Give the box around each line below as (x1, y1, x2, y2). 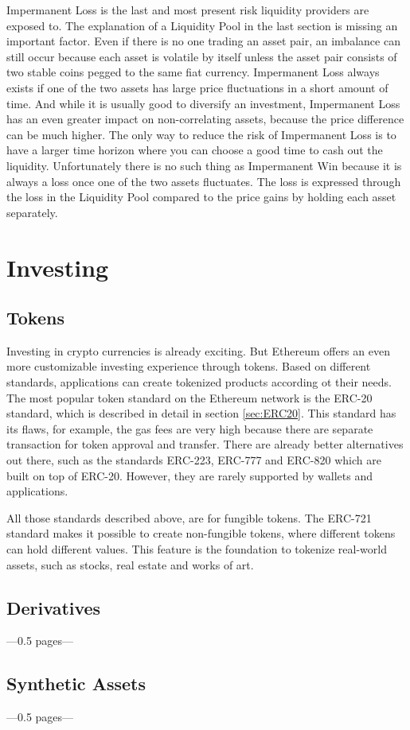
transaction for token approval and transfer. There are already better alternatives (6, 436, 404, 452)
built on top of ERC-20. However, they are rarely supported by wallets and (6, 467, 373, 483)
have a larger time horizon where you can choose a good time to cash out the (6, 142, 383, 158)
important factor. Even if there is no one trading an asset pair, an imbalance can (6, 33, 400, 49)
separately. (6, 204, 58, 220)
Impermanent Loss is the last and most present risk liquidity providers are (6, 2, 369, 17)
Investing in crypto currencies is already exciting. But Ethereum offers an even (6, 342, 390, 359)
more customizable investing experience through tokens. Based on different (6, 358, 371, 375)
